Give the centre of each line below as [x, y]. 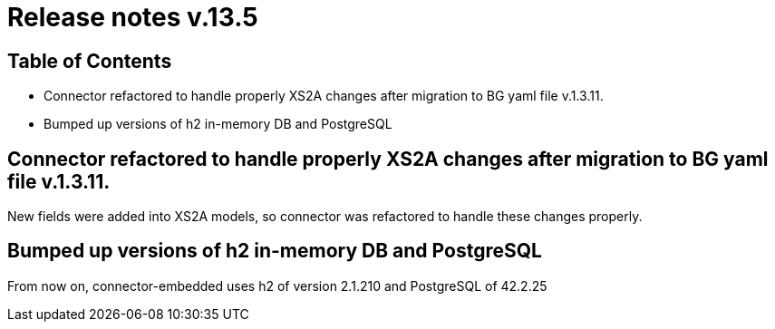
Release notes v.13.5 [133, 17]
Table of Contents [90, 61]
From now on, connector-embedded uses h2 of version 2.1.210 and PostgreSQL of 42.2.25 [277, 285]
